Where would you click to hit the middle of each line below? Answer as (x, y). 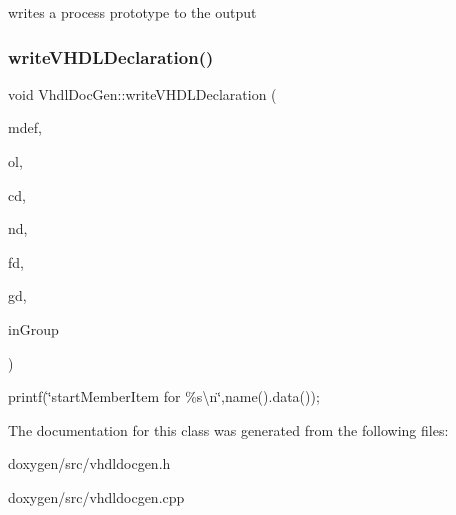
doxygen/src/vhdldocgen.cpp (96, 496)
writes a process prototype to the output (132, 12)
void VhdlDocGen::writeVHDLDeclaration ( (142, 93)
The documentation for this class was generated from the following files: (228, 429)
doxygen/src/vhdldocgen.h (89, 463)
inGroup (33, 328)
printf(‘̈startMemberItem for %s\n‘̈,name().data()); (164, 396)
